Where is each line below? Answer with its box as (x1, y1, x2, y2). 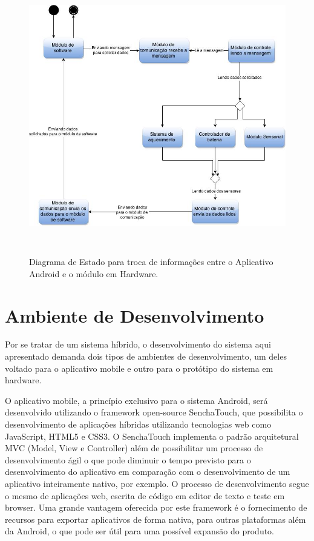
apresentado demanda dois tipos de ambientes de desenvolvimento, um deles (5, 350, 287, 363)
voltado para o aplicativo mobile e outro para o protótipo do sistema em (5, 361, 273, 374)
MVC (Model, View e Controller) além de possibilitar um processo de (5, 442, 263, 454)
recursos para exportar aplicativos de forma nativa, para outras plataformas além (5, 512, 306, 525)
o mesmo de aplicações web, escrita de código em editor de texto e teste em (5, 489, 285, 502)
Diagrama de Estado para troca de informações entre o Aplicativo (29, 255, 273, 268)
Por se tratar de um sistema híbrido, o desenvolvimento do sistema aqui (5, 338, 271, 351)
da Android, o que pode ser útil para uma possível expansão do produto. (5, 525, 275, 537)
